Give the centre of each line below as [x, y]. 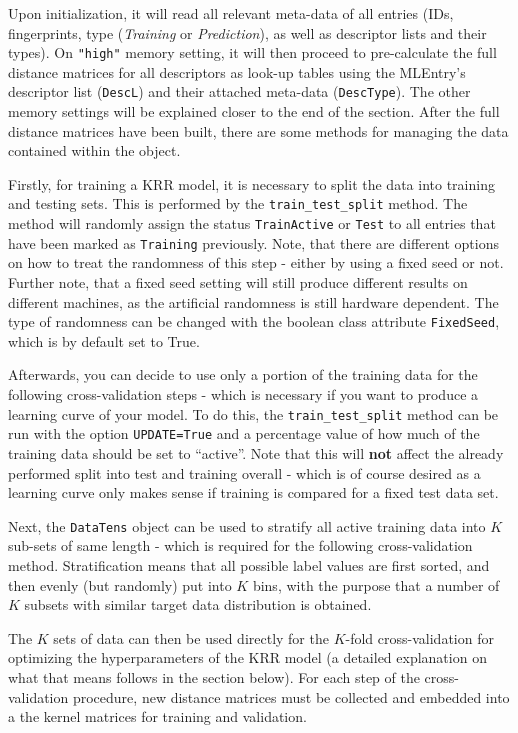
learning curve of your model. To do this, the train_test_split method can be [253, 413]
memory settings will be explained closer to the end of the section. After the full [254, 111]
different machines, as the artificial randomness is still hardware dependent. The [253, 301]
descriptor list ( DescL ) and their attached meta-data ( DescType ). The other [239, 91]
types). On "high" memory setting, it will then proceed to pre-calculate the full [252, 52]
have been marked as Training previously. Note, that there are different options [253, 242]
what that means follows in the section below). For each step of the [214, 676]
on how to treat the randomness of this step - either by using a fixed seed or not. [256, 262]
